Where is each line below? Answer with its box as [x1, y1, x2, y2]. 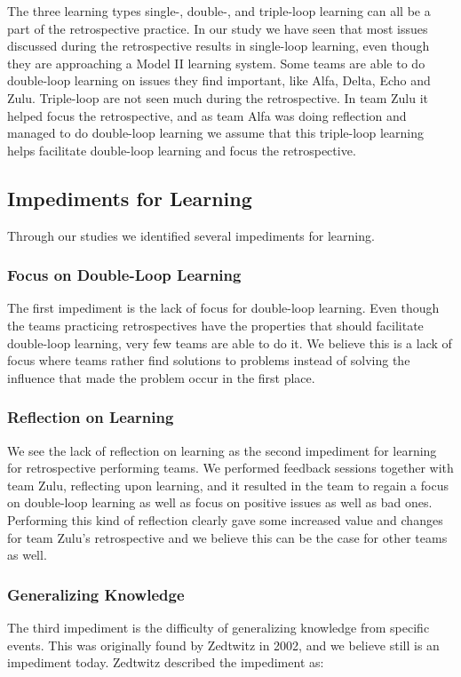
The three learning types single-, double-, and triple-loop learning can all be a [7, 2, 431, 20]
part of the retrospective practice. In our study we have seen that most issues [7, 19, 428, 37]
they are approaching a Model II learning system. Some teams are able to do [7, 53, 425, 72]
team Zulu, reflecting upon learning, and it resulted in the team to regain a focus [7, 475, 449, 494]
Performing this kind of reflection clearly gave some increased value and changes [7, 510, 443, 529]
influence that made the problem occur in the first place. [7, 368, 315, 386]
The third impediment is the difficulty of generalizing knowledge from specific [7, 617, 430, 636]
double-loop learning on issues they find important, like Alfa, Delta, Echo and [7, 71, 431, 90]
